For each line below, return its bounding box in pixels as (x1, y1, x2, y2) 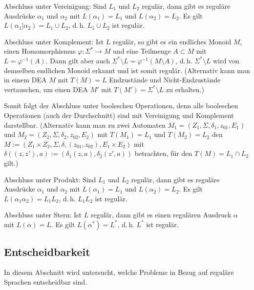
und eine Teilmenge (113, 46, 171, 56)
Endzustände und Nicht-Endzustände (109, 75, 221, 85)
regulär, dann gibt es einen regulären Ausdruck (90, 210, 232, 220)
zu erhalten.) (166, 84, 204, 94)
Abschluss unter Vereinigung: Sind (4, 1, 106, 11)
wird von (213, 55, 239, 65)
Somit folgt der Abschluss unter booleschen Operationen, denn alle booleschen (4, 100, 238, 111)
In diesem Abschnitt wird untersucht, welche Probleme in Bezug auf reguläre (4, 267, 234, 277)
